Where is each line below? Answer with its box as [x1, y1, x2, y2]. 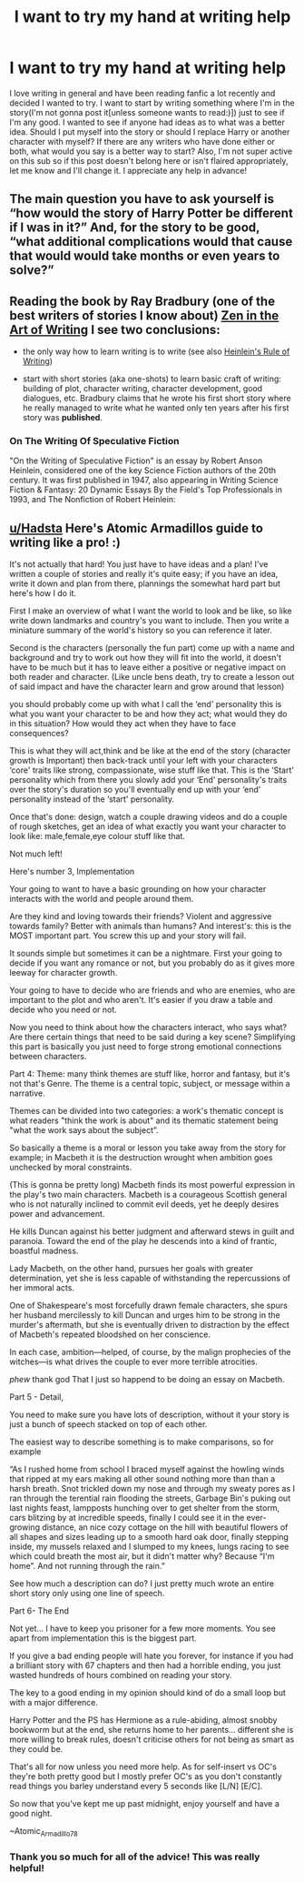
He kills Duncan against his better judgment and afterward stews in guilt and [9, 1226, 295, 1237]
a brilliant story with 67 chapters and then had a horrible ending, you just [9, 1660, 281, 1671]
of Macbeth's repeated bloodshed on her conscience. [9, 1329, 211, 1340]
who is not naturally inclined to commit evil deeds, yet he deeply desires [9, 1199, 279, 1210]
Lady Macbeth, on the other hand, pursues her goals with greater [9, 1263, 254, 1274]
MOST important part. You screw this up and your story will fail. [9, 930, 247, 941]
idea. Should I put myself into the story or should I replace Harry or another [9, 126, 290, 137]
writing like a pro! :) [9, 534, 121, 550]
